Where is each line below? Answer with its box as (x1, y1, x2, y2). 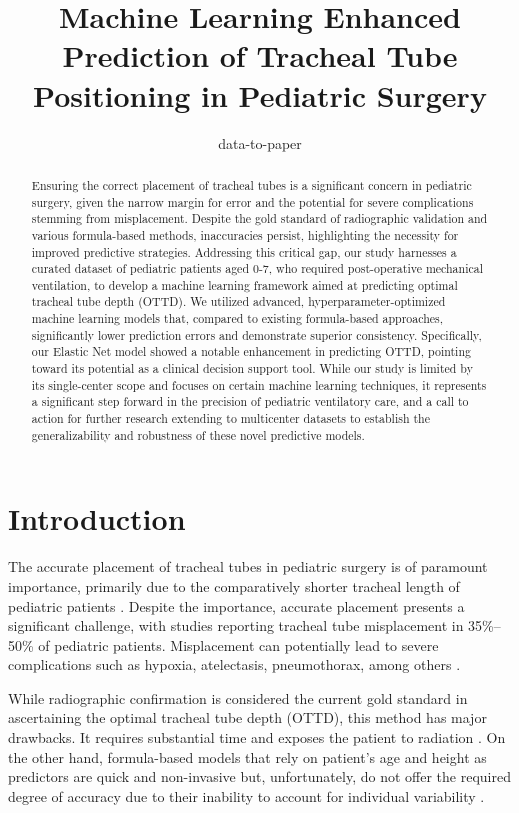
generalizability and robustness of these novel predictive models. (31, 426, 365, 443)
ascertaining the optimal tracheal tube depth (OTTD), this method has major (8, 707, 487, 728)
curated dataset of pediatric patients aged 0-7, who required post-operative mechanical (31, 260, 484, 277)
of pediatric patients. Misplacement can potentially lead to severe (38, 634, 439, 655)
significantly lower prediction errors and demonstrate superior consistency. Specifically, (31, 326, 482, 343)
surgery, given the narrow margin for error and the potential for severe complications (31, 193, 474, 210)
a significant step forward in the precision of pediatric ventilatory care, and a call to (31, 393, 469, 410)
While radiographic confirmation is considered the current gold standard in (8, 687, 468, 708)
